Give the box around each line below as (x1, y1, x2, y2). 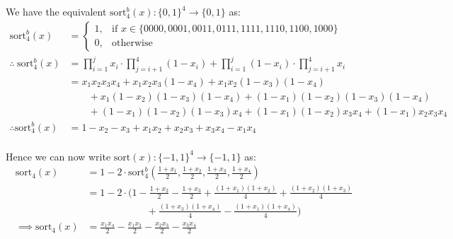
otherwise (112, 38, 153, 49)
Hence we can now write (6, 148, 111, 163)
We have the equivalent (6, 4, 107, 18)
